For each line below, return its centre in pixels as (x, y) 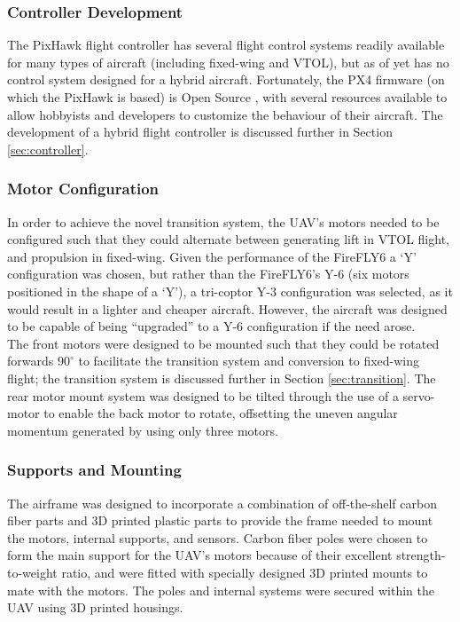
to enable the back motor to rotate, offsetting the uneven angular (221, 413)
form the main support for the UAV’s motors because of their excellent (200, 555)
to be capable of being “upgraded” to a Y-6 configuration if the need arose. (211, 326)
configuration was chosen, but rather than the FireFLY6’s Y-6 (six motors (208, 274)
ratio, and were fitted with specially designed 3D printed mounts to (245, 572)
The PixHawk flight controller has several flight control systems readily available (226, 45)
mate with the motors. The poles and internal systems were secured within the (221, 590)
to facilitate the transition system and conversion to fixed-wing (249, 361)
